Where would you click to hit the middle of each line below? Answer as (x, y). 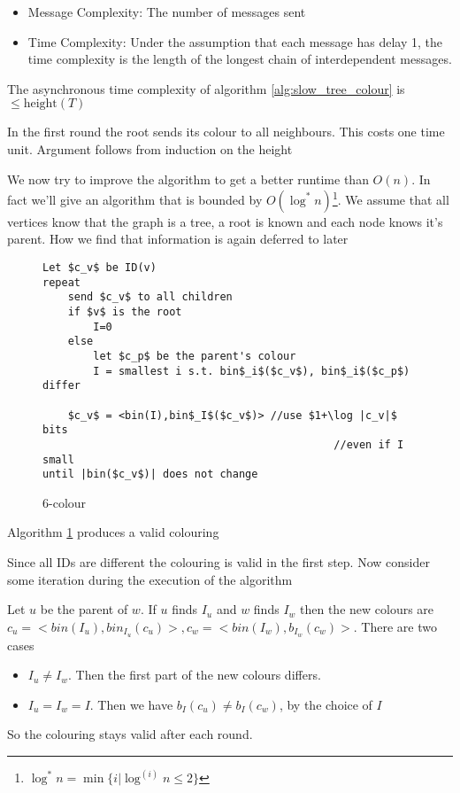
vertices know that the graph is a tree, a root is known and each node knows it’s (225, 221)
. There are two (395, 626)
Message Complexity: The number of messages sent (167, 12)
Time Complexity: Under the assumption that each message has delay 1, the (235, 41)
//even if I (369, 444)
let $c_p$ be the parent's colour (195, 356)
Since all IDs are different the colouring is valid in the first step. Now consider (218, 562)
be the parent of (84, 609)
